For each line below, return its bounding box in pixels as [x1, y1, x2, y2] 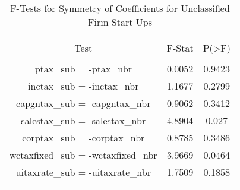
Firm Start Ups [88, 15, 152, 28]
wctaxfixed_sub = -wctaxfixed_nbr [10, 148, 157, 161]
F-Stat [166, 41, 194, 55]
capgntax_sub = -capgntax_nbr [16, 96, 151, 110]
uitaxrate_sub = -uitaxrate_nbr [15, 165, 151, 179]
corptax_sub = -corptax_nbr [22, 131, 145, 144]
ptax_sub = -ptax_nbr [34, 62, 132, 75]
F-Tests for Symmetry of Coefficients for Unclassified [10, 1, 230, 15]
